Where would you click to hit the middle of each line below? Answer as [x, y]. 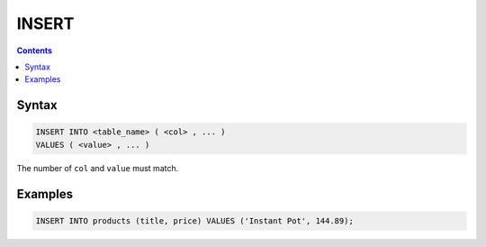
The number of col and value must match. [98, 168]
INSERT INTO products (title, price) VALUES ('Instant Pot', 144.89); [195, 220]
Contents [35, 50]
